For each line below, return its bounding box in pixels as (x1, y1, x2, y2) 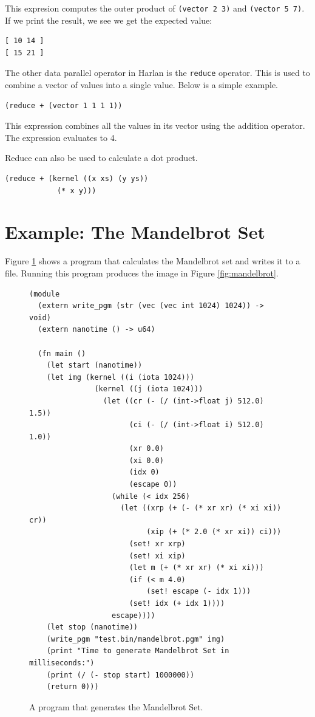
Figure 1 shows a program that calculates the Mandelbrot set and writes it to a (5, 255, 300, 267)
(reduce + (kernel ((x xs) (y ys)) (5, 174, 149, 184)
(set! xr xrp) (129, 540, 186, 549)
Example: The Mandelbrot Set (5, 219, 266, 244)
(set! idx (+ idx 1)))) (129, 599, 225, 608)
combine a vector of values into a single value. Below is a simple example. (5, 78, 279, 91)
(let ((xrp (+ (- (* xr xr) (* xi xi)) (120, 504, 282, 513)
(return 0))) (46, 682, 99, 691)
